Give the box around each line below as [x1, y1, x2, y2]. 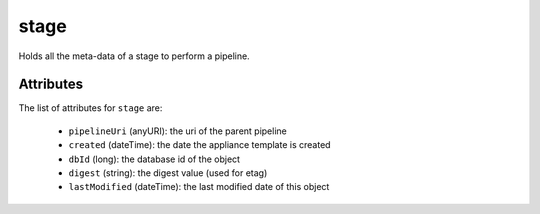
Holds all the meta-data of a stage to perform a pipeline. [18, 50, 250, 62]
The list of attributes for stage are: [18, 102, 163, 114]
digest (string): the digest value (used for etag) [68, 167, 268, 179]
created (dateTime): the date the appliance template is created [68, 139, 331, 151]
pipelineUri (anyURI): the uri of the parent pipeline [68, 125, 287, 137]
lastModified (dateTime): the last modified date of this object [68, 181, 330, 193]
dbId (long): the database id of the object [68, 153, 240, 165]
